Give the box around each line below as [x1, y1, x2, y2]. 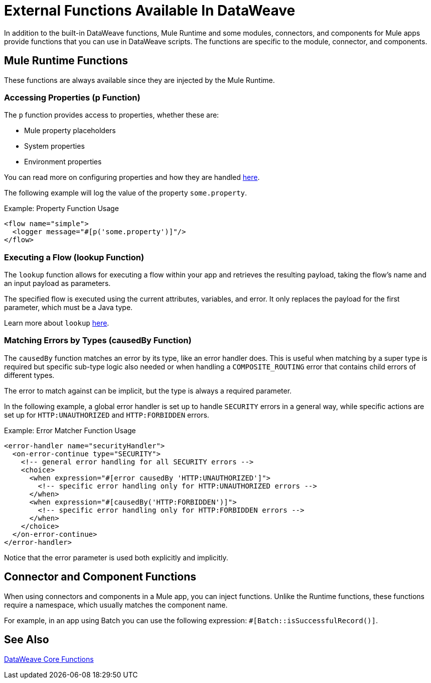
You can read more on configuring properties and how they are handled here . [4, 173, 260, 182]
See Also [4, 633, 49, 646]
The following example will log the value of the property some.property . [4, 188, 247, 198]
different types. [4, 370, 55, 379]
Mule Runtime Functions [4, 54, 128, 67]
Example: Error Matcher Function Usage [4, 426, 136, 435]
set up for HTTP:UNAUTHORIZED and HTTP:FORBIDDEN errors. [4, 410, 209, 419]
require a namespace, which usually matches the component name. [4, 600, 228, 609]
